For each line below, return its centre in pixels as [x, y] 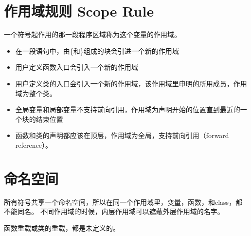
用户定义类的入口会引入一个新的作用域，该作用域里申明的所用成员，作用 [131, 83]
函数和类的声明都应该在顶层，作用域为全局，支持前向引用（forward [122, 135]
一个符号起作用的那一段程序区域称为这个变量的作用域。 [92, 34]
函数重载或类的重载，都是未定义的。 [62, 227]
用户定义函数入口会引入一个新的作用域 [77, 67]
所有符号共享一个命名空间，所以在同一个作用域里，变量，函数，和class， [120, 202]
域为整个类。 [36, 93]
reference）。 [34, 145]
